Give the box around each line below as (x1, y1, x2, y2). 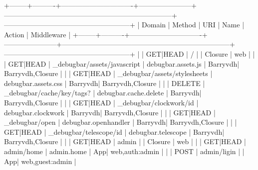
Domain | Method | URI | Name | (142, 19, 245, 30)
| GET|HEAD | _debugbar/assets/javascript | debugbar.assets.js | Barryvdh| (4, 58, 240, 69)
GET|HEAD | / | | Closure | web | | (146, 48, 255, 59)
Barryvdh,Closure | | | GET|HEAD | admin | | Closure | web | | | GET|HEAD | (4, 136, 246, 147)
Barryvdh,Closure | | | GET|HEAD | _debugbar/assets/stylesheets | (4, 68, 213, 79)
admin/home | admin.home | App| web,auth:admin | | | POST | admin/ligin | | (4, 146, 245, 156)
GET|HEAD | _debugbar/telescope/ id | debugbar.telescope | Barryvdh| (4, 126, 225, 137)
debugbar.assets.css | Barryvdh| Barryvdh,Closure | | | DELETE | (4, 78, 205, 88)
